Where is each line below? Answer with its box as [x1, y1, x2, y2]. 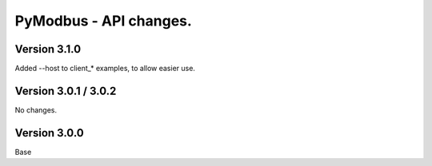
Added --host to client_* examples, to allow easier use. [14, 64, 196, 73]
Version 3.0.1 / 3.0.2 [14, 84, 117, 97]
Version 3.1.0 [14, 42, 82, 56]
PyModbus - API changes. [14, 12, 192, 30]
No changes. [14, 105, 58, 115]
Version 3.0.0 [14, 126, 84, 140]
